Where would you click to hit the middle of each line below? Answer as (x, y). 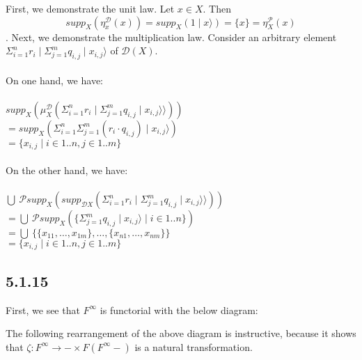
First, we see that (43, 310)
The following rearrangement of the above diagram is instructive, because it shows (181, 333)
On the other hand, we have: (67, 170)
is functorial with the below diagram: (179, 310)
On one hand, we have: (54, 80)
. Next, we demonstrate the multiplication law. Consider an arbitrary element (171, 37)
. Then (217, 8)
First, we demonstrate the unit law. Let (90, 8)
